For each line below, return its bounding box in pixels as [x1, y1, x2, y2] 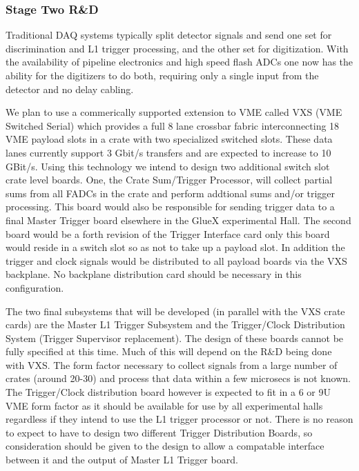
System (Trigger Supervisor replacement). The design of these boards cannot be [6, 330, 344, 345]
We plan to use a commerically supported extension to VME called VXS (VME [6, 105, 342, 119]
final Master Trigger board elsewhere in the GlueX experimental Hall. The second [6, 212, 351, 227]
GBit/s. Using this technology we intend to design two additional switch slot [6, 159, 330, 173]
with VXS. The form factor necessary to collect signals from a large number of [6, 357, 338, 372]
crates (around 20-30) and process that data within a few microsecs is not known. [6, 371, 351, 385]
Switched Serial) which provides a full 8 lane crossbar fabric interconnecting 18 [6, 118, 340, 132]
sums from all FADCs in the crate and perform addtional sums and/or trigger [6, 186, 336, 200]
